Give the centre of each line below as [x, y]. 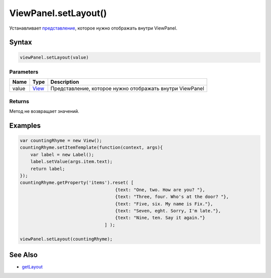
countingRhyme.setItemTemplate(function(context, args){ [91, 148]
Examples [25, 125]
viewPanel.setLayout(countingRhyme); [66, 239]
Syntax [21, 42]
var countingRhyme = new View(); [61, 141]
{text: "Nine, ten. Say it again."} [160, 218]
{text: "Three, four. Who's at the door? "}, [172, 197]
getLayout [32, 267]
